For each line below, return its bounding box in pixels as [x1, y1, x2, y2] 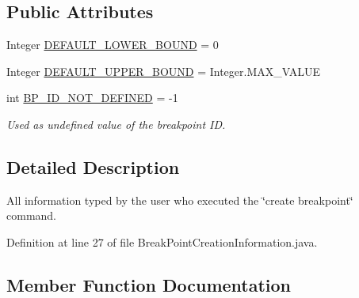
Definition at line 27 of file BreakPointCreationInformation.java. [6, 233, 318, 250]
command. [6, 207, 56, 224]
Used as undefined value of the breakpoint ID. [6, 115, 226, 132]
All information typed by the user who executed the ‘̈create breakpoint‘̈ [6, 191, 353, 208]
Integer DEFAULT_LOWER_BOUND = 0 [6, 36, 219, 53]
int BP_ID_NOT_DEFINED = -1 [6, 89, 178, 106]
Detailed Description [6, 154, 180, 179]
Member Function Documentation [6, 272, 292, 296]
